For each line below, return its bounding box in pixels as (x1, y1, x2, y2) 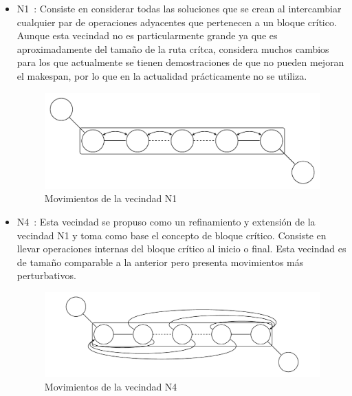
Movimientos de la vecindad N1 (44, 191, 177, 206)
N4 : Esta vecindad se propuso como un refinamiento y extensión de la (16, 214, 316, 229)
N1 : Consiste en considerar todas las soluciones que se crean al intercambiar (16, 1, 342, 15)
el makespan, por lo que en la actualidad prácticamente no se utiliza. (16, 68, 307, 82)
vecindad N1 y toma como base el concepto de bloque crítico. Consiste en (16, 228, 327, 242)
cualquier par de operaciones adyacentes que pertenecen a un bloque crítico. (16, 14, 337, 29)
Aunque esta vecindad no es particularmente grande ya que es (16, 28, 278, 43)
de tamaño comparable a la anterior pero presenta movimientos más (16, 254, 304, 269)
